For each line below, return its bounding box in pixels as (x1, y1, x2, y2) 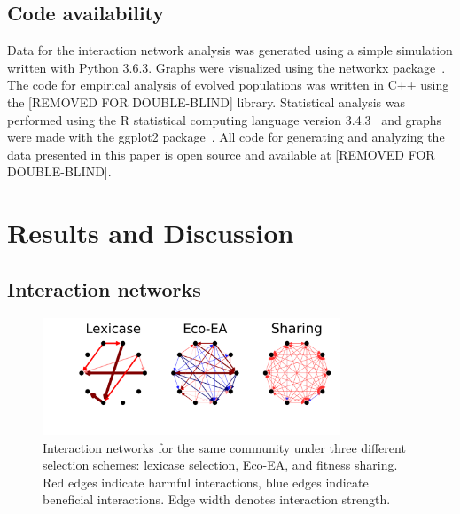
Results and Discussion (7, 214, 294, 251)
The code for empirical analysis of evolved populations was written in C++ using (7, 75, 449, 94)
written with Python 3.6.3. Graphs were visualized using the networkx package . (7, 58, 446, 76)
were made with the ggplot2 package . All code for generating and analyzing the (7, 128, 445, 146)
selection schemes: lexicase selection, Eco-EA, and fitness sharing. (43, 456, 398, 474)
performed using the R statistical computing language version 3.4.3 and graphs (7, 110, 441, 128)
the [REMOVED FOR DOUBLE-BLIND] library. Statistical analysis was (7, 92, 405, 111)
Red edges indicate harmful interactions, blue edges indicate (43, 472, 369, 491)
